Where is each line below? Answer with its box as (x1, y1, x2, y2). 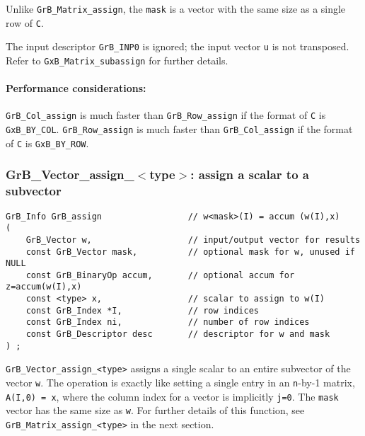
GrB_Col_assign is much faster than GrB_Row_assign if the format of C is (6, 108, 326, 122)
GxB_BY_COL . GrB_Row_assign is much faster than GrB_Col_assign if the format (6, 122, 353, 137)
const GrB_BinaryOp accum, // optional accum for (25, 270, 295, 280)
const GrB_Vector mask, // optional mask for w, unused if (25, 246, 355, 257)
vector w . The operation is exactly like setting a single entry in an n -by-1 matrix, (6, 375, 355, 390)
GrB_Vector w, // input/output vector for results (25, 234, 361, 245)
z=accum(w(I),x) (6, 282, 82, 292)
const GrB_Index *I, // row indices (25, 305, 259, 316)
